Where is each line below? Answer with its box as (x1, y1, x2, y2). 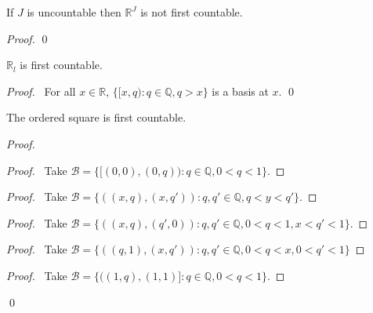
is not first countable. (140, 4, 243, 20)
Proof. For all (6, 82, 76, 99)
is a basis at (212, 82, 269, 99)
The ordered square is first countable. (6, 109, 186, 126)
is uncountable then (27, 4, 121, 20)
